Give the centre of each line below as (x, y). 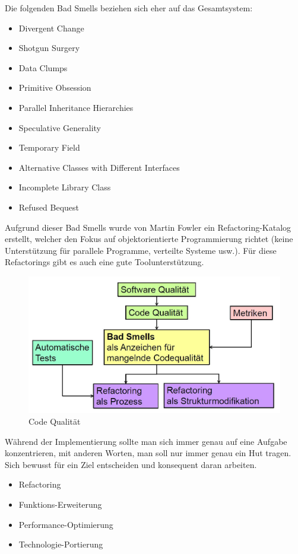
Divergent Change (51, 28)
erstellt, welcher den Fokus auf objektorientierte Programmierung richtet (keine (149, 239)
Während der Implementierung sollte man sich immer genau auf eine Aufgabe (146, 441)
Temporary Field (49, 147)
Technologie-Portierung (61, 544)
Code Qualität (55, 421)
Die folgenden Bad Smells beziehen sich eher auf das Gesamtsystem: (129, 8)
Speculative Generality (60, 127)
